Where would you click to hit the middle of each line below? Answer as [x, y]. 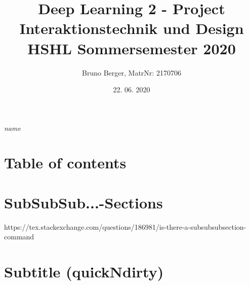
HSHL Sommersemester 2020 [132, 48]
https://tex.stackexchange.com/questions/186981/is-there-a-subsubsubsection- [125, 226]
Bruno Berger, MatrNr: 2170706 [132, 72]
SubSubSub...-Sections [84, 202]
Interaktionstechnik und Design [132, 28]
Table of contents [65, 163]
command [19, 237]
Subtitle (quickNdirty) [84, 272]
